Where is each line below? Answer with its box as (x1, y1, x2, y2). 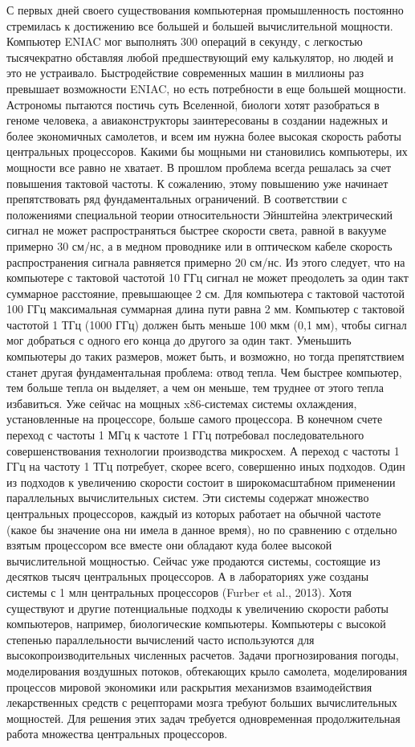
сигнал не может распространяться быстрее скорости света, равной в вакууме (6, 222, 387, 239)
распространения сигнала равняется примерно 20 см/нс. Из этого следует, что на (6, 253, 405, 270)
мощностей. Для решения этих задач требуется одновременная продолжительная (6, 709, 401, 726)
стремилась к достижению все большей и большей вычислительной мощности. (6, 17, 393, 34)
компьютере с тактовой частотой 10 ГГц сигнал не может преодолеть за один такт (6, 269, 409, 286)
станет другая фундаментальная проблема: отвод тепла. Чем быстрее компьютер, (6, 363, 402, 380)
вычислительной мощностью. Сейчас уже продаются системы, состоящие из (6, 552, 380, 569)
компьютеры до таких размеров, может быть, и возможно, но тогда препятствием (6, 348, 405, 365)
